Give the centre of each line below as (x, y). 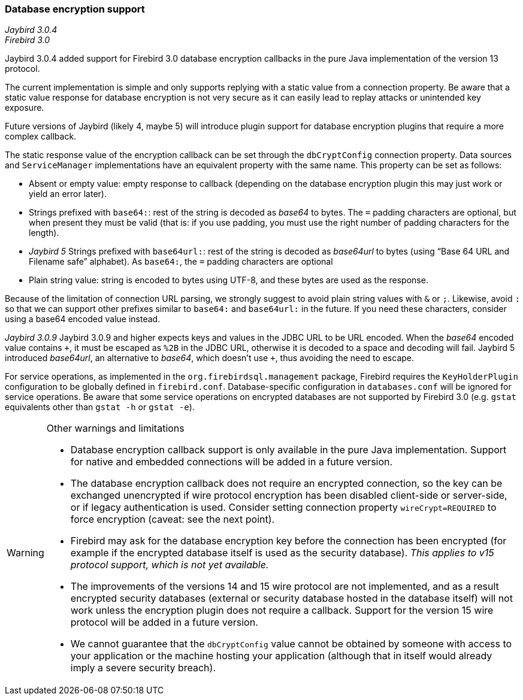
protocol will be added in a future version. (164, 622)
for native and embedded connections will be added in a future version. (232, 462)
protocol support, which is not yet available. (170, 565)
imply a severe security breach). (143, 668)
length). (44, 233)
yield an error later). (68, 194)
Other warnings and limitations (115, 428)
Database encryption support (75, 9)
